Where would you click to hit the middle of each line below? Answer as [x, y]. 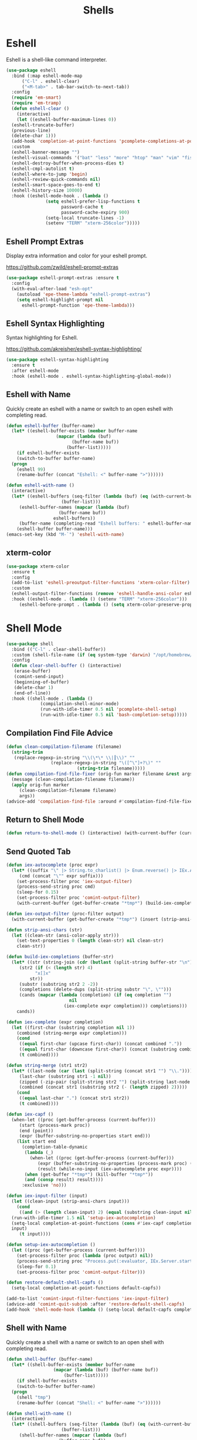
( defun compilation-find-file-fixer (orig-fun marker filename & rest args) [101, 774]
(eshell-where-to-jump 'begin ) [50, 174]
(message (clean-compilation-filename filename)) [73, 780]
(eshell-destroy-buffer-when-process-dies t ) [68, 163]
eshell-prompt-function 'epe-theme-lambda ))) [78, 305]
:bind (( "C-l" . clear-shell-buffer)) [59, 649]
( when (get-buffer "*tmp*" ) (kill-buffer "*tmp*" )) [89, 1174]
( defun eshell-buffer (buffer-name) [51, 426]
